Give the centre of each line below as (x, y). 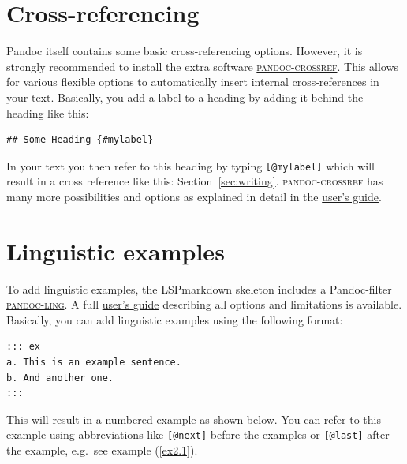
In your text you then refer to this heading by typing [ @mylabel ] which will (190, 165)
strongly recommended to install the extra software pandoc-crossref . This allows (203, 66)
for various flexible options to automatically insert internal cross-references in (193, 82)
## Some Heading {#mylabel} (80, 140)
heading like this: (48, 112)
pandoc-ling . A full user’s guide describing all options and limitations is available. (204, 304)
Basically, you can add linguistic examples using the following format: (175, 319)
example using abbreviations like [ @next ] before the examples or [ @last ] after (198, 434)
